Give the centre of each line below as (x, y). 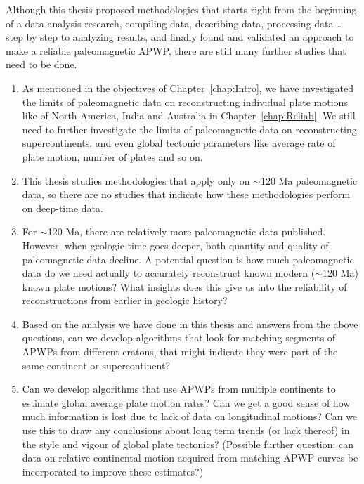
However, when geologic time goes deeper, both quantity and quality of (175, 245)
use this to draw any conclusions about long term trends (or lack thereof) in (186, 430)
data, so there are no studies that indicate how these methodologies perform (186, 194)
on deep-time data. (63, 208)
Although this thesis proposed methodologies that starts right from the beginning (181, 9)
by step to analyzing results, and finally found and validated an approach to (190, 37)
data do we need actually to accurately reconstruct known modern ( (169, 273)
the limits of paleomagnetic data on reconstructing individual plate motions (185, 102)
